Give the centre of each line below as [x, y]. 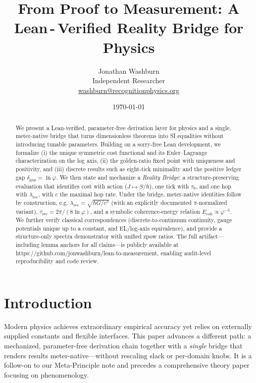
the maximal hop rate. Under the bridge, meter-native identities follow [151, 194]
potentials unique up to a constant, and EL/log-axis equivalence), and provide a [119, 228]
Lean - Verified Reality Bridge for [129, 27]
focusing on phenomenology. [47, 374]
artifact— [211, 236]
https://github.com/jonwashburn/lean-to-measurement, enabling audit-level [113, 253]
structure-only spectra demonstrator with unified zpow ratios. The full [106, 236]
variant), [27, 212]
